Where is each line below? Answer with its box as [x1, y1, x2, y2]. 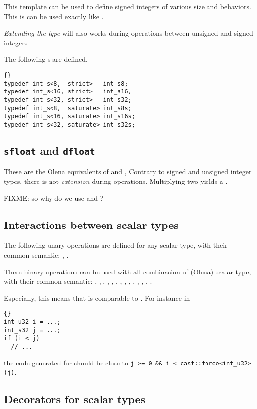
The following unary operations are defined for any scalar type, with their [4, 240, 228, 250]
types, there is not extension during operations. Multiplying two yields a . [4, 176, 228, 186]
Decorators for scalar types [4, 391, 146, 407]
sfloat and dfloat [4, 142, 95, 158]
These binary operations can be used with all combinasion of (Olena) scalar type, [4, 266, 251, 276]
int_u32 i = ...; [4, 318, 61, 325]
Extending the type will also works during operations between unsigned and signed [4, 28, 253, 38]
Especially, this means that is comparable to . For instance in [4, 292, 190, 303]
